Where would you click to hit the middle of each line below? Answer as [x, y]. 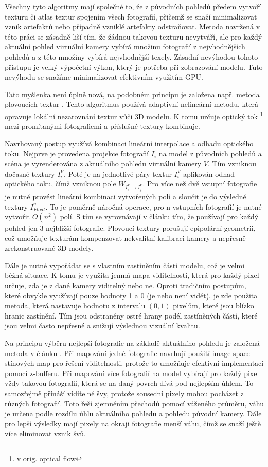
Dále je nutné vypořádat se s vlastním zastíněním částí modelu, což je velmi [125, 265]
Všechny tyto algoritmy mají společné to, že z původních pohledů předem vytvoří [133, 6]
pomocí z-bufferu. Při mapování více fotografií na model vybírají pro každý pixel [132, 373]
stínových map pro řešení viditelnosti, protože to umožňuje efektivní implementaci [134, 363]
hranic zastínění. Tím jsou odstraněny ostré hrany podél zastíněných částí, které [131, 315]
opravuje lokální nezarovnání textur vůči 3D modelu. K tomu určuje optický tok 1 [134, 115]
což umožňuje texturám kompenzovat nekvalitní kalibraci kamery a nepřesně [125, 238]
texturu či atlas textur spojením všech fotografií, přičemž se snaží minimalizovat [131, 16]
